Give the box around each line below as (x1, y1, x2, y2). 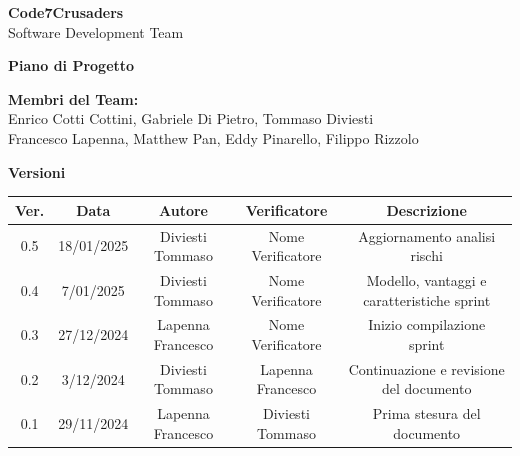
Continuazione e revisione (348, 358, 505, 379)
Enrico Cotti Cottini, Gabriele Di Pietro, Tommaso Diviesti (8, 108, 374, 129)
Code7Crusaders (8, 2, 124, 22)
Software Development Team (8, 21, 184, 42)
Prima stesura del (372, 403, 481, 424)
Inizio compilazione (368, 314, 486, 335)
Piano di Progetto (8, 55, 135, 76)
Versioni (8, 161, 66, 182)
